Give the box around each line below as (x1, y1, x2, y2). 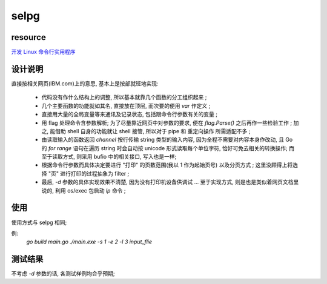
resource (11, 32, 47, 42)
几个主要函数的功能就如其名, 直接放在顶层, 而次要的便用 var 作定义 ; (41, 102, 211, 109)
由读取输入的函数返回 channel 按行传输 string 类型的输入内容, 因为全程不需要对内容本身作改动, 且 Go (41, 136, 293, 144)
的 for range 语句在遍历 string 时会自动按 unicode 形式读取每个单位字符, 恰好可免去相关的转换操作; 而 (41, 144, 295, 151)
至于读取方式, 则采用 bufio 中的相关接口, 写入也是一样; (41, 153, 177, 160)
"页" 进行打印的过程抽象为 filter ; (48, 170, 130, 177)
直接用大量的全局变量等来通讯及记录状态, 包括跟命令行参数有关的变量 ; (41, 111, 218, 118)
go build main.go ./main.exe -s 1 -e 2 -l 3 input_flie (26, 238, 153, 245)
